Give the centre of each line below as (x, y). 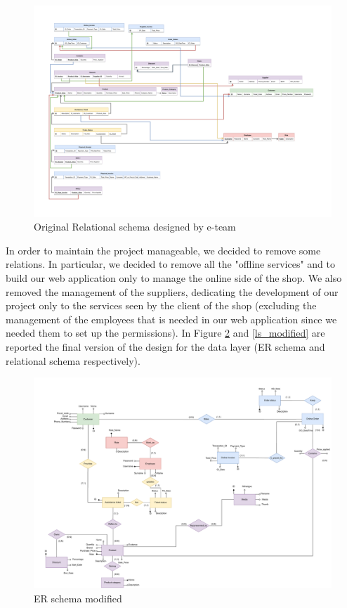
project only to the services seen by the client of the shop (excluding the (161, 305)
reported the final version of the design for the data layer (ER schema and (165, 346)
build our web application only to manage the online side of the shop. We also (174, 277)
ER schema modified (78, 598)
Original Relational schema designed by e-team (135, 227)
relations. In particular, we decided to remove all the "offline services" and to (170, 264)
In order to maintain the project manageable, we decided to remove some (163, 250)
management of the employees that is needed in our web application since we (171, 319)
